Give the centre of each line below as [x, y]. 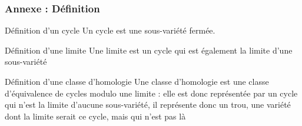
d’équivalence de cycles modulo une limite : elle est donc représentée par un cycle [151, 93]
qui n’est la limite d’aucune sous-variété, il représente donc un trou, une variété [148, 105]
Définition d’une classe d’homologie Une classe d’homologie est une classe [137, 81]
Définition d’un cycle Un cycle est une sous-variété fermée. [110, 30]
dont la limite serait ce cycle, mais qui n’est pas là [95, 116]
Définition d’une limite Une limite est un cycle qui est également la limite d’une [149, 50]
